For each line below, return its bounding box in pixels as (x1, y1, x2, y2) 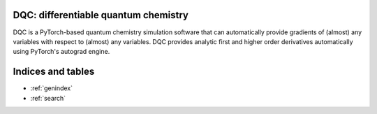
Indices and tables (13, 66, 95, 78)
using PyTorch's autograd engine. (13, 48, 110, 56)
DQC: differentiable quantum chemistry (13, 9, 188, 21)
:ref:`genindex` (30, 84, 73, 92)
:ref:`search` (30, 94, 66, 102)
